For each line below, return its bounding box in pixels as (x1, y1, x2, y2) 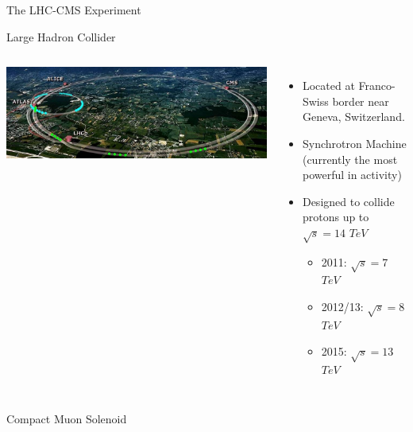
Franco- (358, 77, 396, 94)
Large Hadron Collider (6, 28, 116, 45)
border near (332, 92, 389, 109)
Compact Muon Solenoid (6, 410, 127, 426)
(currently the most (302, 150, 398, 167)
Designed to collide (302, 193, 395, 209)
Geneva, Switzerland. (302, 108, 405, 125)
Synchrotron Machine (302, 134, 407, 151)
